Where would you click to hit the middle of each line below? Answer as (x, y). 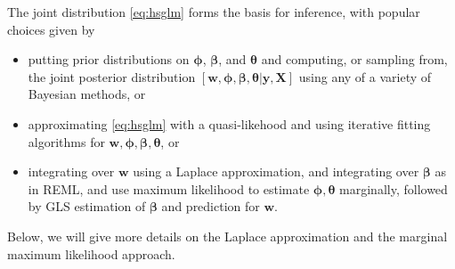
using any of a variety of (365, 76)
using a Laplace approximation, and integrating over (276, 171)
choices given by (51, 29)
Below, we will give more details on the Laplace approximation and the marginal (227, 236)
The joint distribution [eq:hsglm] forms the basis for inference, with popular (214, 12)
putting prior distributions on (109, 59)
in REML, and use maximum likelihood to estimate (169, 188)
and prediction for (211, 206)
